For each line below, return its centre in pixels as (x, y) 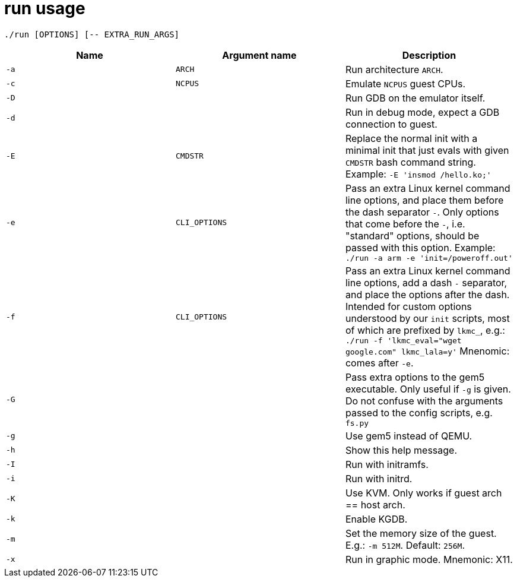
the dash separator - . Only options (422, 212)
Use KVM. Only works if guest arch (424, 493)
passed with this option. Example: (420, 247)
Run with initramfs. (387, 464)
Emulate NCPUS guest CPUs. (405, 83)
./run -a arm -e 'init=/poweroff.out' (429, 258)
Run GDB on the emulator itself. (415, 98)
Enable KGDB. (376, 519)
